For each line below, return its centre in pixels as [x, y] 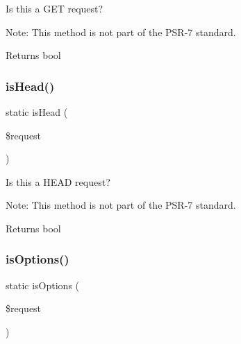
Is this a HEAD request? [58, 181]
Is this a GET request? [55, 8]
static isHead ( [37, 112]
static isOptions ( [43, 285]
